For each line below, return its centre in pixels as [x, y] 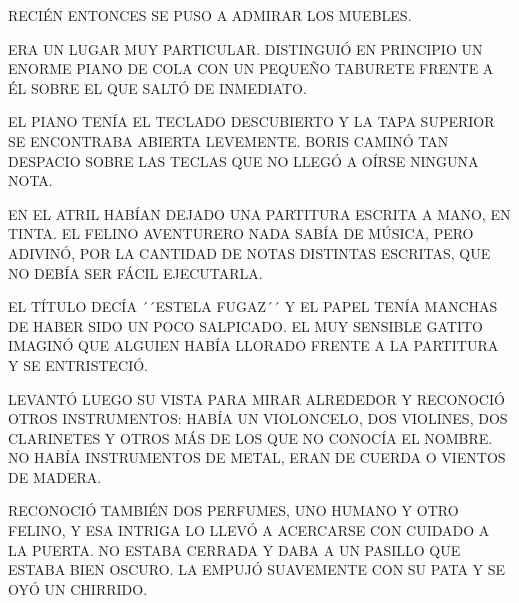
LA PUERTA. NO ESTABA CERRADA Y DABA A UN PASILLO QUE [234, 549]
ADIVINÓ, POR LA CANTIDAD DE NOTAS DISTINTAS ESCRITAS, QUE [249, 252]
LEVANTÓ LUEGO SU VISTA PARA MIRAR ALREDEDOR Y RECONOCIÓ [256, 398]
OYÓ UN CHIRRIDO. [78, 588]
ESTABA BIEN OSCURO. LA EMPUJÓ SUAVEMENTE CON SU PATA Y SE [257, 569]
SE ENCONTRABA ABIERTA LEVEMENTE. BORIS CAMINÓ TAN [228, 140]
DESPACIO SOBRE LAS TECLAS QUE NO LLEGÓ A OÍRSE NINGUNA [243, 160]
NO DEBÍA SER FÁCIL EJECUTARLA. [135, 272]
